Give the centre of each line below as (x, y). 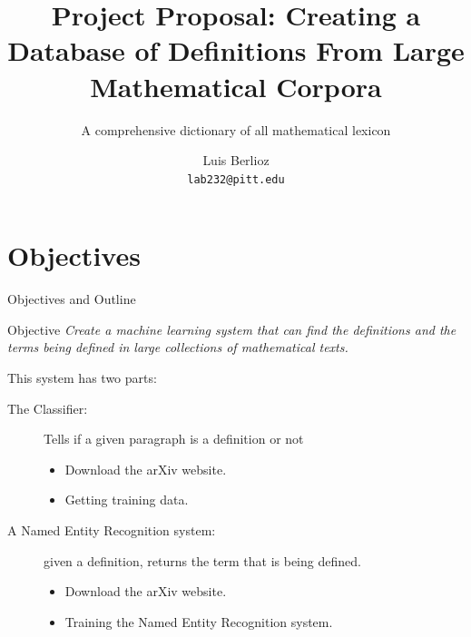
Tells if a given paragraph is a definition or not (174, 439)
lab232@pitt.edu (236, 179)
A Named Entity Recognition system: (112, 530)
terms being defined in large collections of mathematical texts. (178, 347)
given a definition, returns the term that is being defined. (202, 560)
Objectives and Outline (72, 299)
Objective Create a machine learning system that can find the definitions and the (232, 329)
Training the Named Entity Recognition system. (199, 621)
